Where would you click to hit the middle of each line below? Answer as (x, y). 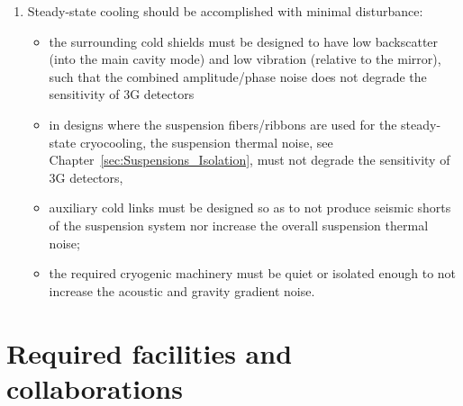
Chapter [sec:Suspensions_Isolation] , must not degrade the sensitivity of (250, 160)
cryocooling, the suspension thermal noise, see (206, 142)
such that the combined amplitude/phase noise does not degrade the (238, 76)
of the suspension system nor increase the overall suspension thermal (239, 225)
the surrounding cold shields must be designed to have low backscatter (244, 41)
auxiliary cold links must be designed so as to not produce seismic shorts (250, 208)
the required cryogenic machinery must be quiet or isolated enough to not (253, 273)
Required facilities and (150, 352)
